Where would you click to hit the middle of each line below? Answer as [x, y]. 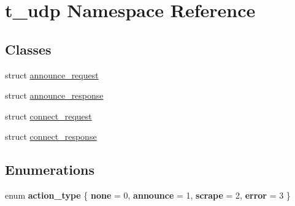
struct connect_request [48, 116]
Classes [28, 49]
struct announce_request [52, 74]
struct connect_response [51, 136]
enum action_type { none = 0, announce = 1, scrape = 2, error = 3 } [148, 195]
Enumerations [50, 170]
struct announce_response [54, 95]
